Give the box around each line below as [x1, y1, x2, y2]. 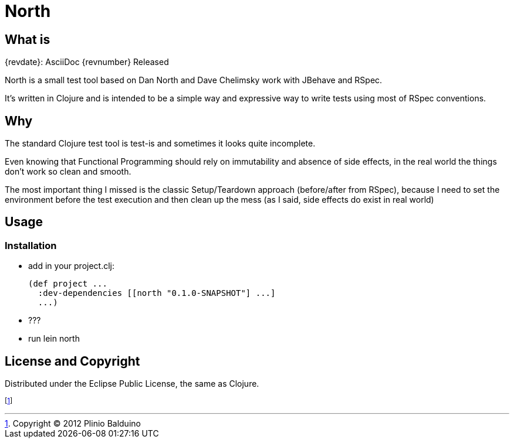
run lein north [28, 333, 80, 344]
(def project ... [28, 279, 107, 289]
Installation [5, 239, 57, 251]
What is [5, 32, 50, 47]
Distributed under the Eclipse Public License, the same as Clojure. [5, 379, 259, 389]
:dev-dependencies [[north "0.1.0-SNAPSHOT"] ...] [38, 288, 276, 298]
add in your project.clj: [28, 261, 114, 271]
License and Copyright [5, 353, 140, 369]
